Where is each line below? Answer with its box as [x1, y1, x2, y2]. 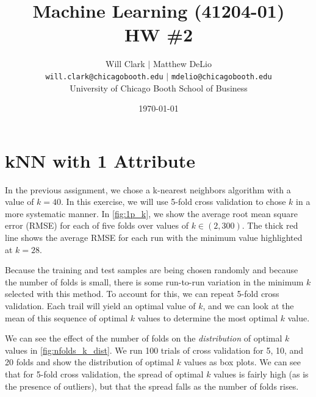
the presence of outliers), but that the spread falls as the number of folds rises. [5, 379, 299, 392]
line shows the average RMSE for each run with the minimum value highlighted [5, 231, 303, 244]
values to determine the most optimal [137, 311, 278, 324]
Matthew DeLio [153, 57, 212, 70]
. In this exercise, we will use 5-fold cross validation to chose [61, 195, 286, 208]
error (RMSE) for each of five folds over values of [5, 219, 189, 232]
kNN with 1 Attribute [5, 148, 196, 173]
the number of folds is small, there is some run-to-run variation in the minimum [5, 275, 304, 288]
